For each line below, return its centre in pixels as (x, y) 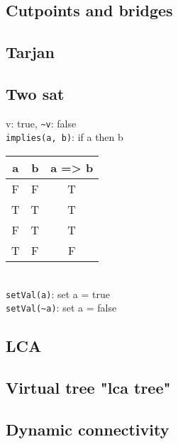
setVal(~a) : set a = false (61, 308)
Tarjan (30, 52)
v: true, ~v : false (41, 123)
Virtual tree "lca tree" (88, 388)
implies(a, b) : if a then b (65, 137)
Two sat (35, 93)
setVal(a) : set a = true (58, 294)
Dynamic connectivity (88, 429)
